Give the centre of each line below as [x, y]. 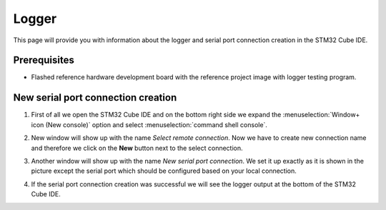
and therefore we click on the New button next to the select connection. [137, 148]
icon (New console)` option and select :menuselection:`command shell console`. [149, 124]
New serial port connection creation [95, 97]
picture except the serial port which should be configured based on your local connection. [164, 171]
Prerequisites [44, 60]
